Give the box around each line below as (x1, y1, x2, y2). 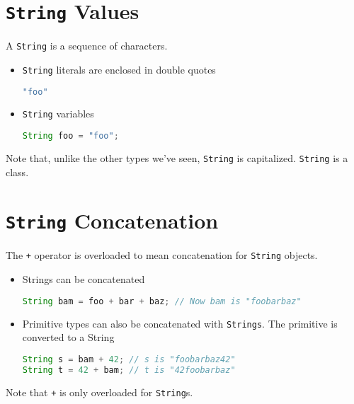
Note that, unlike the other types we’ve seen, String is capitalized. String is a (6, 150, 348, 165)
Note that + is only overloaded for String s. (6, 384, 193, 399)
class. (6, 164, 29, 179)
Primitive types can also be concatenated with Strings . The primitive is (22, 316, 338, 330)
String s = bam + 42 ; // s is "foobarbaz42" (22, 354, 236, 364)
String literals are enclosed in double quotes (22, 62, 216, 76)
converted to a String (22, 330, 115, 345)
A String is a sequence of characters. (6, 38, 168, 53)
